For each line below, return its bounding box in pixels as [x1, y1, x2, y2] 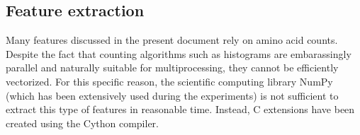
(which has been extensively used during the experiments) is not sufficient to [6, 88, 339, 102]
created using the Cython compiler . [6, 115, 159, 130]
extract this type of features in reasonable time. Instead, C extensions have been [6, 102, 355, 117]
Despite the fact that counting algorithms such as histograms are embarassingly [6, 46, 351, 61]
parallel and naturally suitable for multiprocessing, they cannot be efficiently [6, 60, 339, 75]
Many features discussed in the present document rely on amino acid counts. [6, 33, 338, 47]
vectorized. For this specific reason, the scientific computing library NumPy [6, 74, 333, 88]
